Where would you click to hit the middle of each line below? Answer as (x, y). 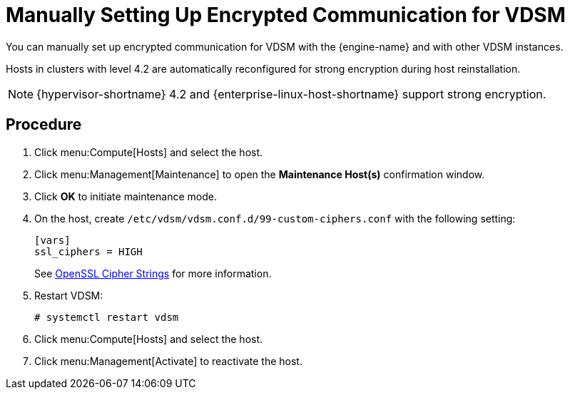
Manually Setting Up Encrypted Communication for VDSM (286, 15)
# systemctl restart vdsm (107, 317)
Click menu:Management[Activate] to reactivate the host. (168, 361)
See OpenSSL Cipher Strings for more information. (153, 273)
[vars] (52, 240)
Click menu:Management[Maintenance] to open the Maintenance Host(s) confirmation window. (260, 174)
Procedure (44, 125)
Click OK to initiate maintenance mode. (126, 196)
